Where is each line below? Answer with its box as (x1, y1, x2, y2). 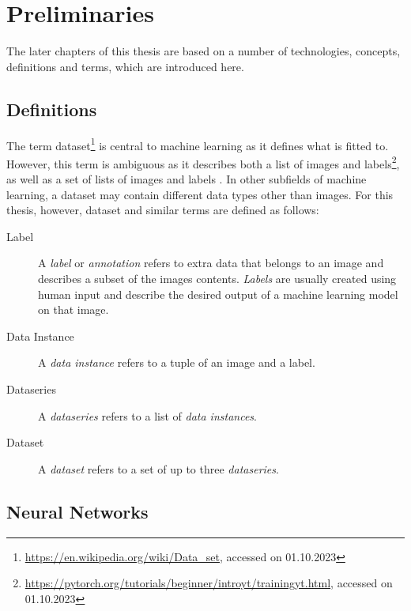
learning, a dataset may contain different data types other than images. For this (6, 186, 394, 202)
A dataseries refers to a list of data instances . (38, 407, 257, 424)
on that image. (38, 301, 109, 318)
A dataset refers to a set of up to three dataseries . (38, 460, 279, 477)
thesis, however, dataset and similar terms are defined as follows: (6, 202, 319, 218)
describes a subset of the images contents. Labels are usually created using (38, 270, 397, 286)
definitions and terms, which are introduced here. (6, 58, 244, 74)
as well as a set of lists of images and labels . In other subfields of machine (6, 171, 367, 187)
